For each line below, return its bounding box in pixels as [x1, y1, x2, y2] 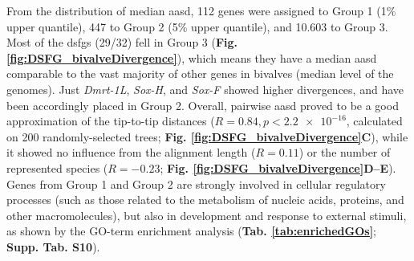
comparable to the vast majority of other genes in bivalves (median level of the [6, 65, 394, 82]
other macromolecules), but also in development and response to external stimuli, [6, 206, 407, 223]
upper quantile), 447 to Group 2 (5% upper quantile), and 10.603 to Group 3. [6, 18, 388, 35]
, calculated [346, 112, 403, 129]
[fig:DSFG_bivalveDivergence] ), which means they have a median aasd [6, 49, 377, 66]
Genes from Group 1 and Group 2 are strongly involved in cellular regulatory [6, 175, 386, 192]
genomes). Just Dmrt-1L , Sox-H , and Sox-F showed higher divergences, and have [6, 80, 404, 97]
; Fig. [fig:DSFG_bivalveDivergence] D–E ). [160, 159, 396, 176]
